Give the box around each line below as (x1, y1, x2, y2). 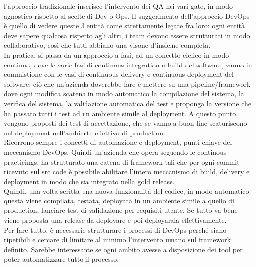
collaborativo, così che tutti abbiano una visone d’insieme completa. (4, 40, 211, 50)
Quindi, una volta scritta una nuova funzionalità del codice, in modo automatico (4, 186, 249, 196)
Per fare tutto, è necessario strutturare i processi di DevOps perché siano (4, 224, 227, 235)
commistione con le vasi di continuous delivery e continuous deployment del (4, 69, 234, 79)
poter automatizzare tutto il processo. (4, 254, 119, 264)
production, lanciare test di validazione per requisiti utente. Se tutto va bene (4, 205, 238, 215)
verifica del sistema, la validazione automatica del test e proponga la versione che (4, 98, 251, 108)
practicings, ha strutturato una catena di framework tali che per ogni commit (4, 156, 240, 167)
